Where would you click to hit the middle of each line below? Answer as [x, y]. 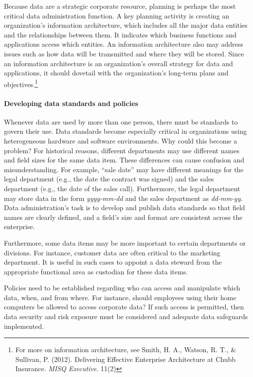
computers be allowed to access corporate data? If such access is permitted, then [124, 307]
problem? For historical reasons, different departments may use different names [122, 150]
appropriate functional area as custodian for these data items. [96, 271]
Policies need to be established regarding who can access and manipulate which [122, 288]
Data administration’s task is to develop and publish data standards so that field [125, 207]
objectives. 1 [21, 83]
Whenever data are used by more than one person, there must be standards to [121, 121]
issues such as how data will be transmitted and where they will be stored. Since [124, 53]
